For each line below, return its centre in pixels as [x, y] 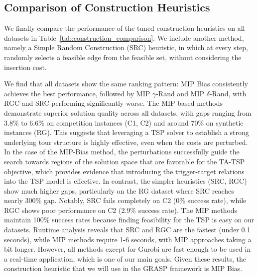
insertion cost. [25, 67]
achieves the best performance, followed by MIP [77, 93]
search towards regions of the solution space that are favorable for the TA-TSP [125, 161]
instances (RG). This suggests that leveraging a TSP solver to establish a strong [127, 132]
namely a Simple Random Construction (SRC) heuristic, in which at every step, [126, 47]
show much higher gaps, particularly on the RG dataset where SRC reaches [119, 190]
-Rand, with [228, 93]
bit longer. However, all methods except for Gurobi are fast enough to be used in [128, 249]
